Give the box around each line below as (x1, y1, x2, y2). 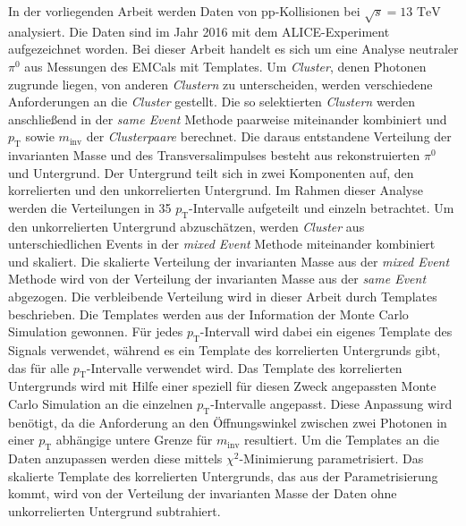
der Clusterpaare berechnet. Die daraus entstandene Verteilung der (86, 127, 452, 146)
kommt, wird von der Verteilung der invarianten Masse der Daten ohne (8, 484, 397, 503)
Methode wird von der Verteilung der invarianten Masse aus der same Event (8, 269, 427, 288)
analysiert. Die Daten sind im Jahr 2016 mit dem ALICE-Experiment (8, 21, 390, 40)
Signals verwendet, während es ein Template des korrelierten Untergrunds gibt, (8, 341, 441, 360)
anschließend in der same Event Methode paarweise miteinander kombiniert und (8, 109, 447, 128)
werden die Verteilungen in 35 (8, 198, 172, 216)
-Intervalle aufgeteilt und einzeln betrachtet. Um (189, 198, 454, 216)
